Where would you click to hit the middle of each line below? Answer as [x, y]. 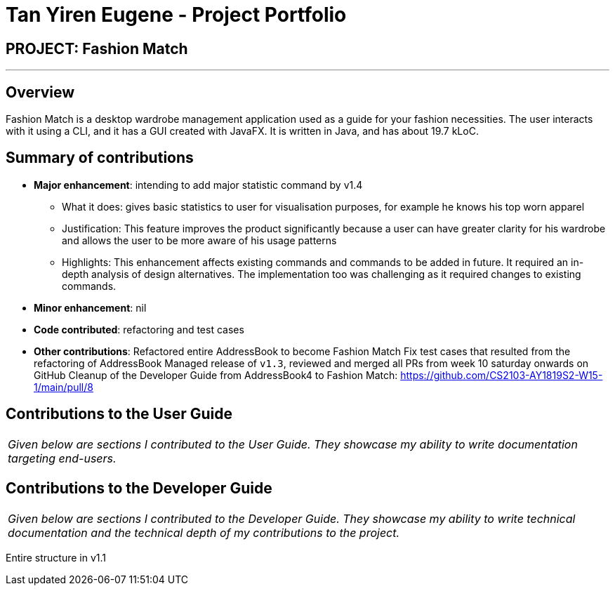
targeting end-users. [62, 458]
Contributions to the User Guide [119, 414]
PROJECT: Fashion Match [97, 48]
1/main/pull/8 [64, 387]
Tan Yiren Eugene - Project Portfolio [176, 15]
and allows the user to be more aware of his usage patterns [199, 240]
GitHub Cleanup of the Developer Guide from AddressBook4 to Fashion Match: [216, 375]
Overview [40, 92]
